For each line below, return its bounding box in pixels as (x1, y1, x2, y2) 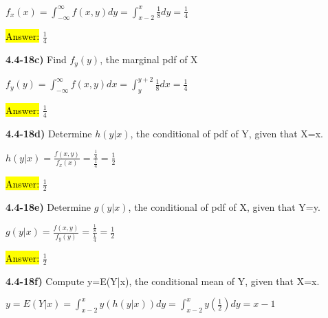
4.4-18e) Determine (6, 200, 91, 214)
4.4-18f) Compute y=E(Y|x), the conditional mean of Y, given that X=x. (6, 273, 320, 288)
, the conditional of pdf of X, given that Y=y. (128, 200, 320, 214)
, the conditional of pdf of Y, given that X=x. (130, 126, 323, 140)
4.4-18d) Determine (6, 126, 92, 140)
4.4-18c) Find (6, 52, 67, 67)
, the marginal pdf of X (100, 52, 198, 67)
